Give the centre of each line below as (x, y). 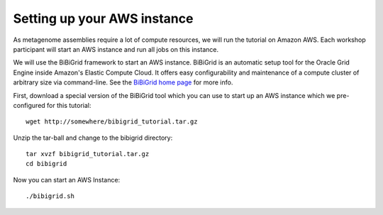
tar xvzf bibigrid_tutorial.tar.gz (88, 154)
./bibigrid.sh (50, 196)
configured (29, 105)
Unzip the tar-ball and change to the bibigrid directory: (93, 138)
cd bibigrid (46, 164)
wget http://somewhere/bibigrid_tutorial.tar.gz (112, 122)
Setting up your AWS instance (103, 18)
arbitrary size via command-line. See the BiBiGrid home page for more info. (123, 82)
